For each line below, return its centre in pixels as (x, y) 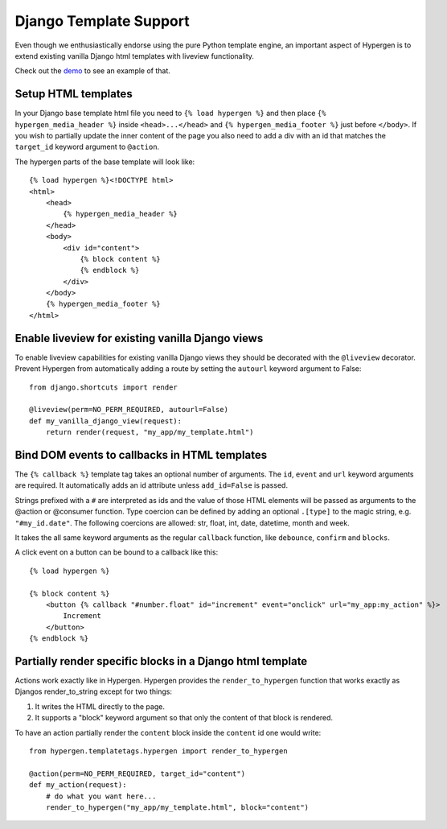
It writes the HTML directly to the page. (100, 706)
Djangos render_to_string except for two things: (94, 691)
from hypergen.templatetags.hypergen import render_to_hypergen (159, 751)
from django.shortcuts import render (104, 387)
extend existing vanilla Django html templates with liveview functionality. (135, 56)
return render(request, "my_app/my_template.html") (150, 432)
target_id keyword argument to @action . (87, 147)
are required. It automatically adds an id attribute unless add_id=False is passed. (152, 485)
